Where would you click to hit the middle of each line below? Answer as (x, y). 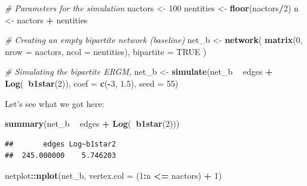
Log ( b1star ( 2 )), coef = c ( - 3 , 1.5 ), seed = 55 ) (92, 83)
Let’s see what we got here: (55, 103)
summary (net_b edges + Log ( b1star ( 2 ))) (92, 124)
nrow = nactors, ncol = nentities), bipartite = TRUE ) (106, 51)
